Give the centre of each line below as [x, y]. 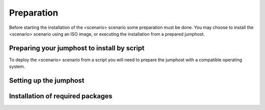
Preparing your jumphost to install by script [77, 48]
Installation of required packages [61, 96]
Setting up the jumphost [47, 81]
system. [17, 66]
